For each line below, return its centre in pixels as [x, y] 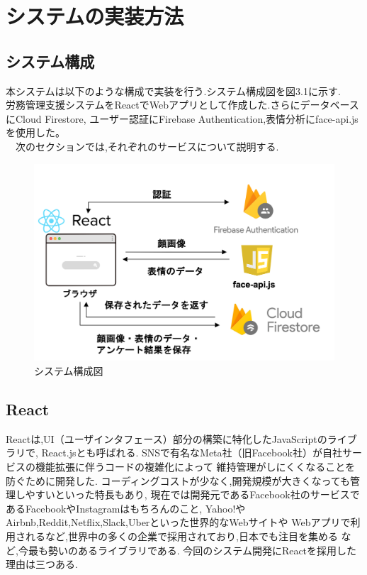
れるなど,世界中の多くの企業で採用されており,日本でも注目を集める [181, 536]
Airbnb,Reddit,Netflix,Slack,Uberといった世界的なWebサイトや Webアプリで [178, 522]
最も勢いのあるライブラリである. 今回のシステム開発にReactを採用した [192, 550]
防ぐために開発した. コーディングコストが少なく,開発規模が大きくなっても [178, 480]
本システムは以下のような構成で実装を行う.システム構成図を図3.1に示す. [173, 91]
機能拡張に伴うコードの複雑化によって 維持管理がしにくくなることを [195, 466]
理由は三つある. [42, 564]
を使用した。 [35, 132]
